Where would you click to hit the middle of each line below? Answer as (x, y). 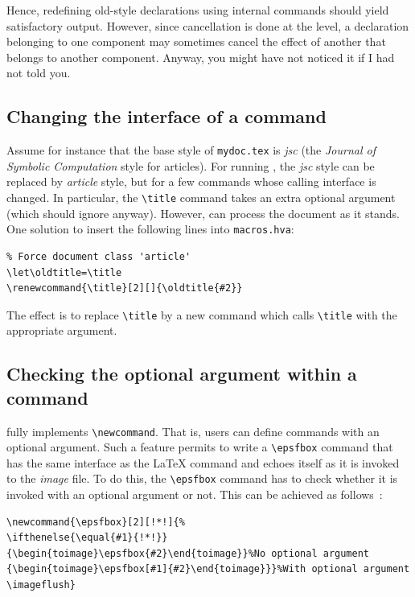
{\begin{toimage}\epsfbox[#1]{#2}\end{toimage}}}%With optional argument (208, 569)
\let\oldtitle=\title (64, 272)
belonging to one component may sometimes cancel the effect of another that (196, 41)
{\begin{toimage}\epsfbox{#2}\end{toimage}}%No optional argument (188, 553)
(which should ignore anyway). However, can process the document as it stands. (203, 213)
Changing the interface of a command (166, 116)
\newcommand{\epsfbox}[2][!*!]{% (96, 522)
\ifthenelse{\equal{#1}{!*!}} (87, 538)
